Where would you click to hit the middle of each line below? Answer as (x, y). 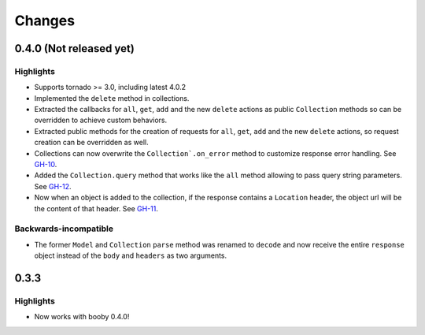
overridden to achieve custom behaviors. (101, 120)
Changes (44, 20)
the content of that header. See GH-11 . (96, 208)
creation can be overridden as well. (91, 143)
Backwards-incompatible (64, 229)
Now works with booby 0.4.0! (82, 317)
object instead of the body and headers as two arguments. (131, 255)
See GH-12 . (53, 186)
